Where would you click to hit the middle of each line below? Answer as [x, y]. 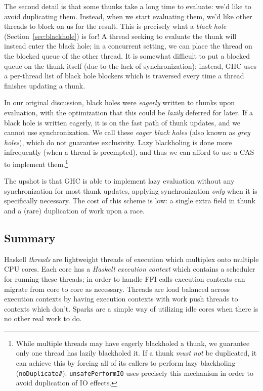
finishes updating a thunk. [45, 85]
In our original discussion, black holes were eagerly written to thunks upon [120, 102]
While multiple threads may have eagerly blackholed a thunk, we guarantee [133, 343]
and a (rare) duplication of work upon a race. [74, 210]
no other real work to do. [43, 318]
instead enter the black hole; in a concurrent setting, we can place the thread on [128, 46]
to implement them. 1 [36, 163]
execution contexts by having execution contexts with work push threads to [121, 299]
